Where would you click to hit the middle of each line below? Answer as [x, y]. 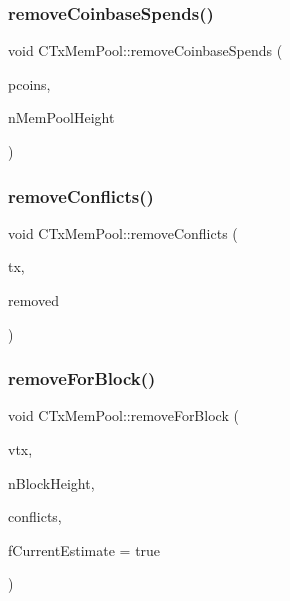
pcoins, [29, 83]
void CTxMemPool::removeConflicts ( [123, 232]
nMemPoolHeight [61, 117]
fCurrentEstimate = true [84, 549]
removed [33, 300]
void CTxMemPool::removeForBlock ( [123, 415]
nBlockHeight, [51, 482]
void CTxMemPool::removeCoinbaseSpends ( [145, 50]
